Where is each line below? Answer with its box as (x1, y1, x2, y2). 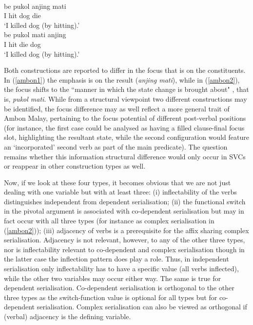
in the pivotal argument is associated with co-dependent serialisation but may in (4, 206, 244, 216)
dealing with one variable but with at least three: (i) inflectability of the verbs (4, 187, 237, 197)
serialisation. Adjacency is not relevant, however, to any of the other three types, (4, 235, 245, 245)
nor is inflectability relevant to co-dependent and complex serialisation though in (4, 244, 245, 254)
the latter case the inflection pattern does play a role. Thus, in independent (4, 254, 229, 264)
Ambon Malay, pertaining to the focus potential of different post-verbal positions (4, 113, 246, 123)
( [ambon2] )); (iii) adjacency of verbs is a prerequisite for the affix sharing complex (4, 225, 249, 235)
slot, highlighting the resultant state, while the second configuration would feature (4, 132, 249, 142)
